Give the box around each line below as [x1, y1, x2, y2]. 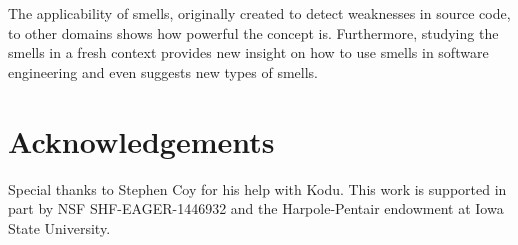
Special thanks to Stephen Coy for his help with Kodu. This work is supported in [8, 178, 507, 199]
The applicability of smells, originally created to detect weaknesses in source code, [8, 3, 511, 23]
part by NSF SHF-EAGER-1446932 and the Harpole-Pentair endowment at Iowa [8, 198, 504, 219]
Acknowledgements [8, 120, 275, 161]
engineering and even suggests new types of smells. [8, 61, 319, 82]
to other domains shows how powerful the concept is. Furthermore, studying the [8, 22, 499, 43]
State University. [8, 217, 111, 238]
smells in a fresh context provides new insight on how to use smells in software [8, 42, 489, 63]
